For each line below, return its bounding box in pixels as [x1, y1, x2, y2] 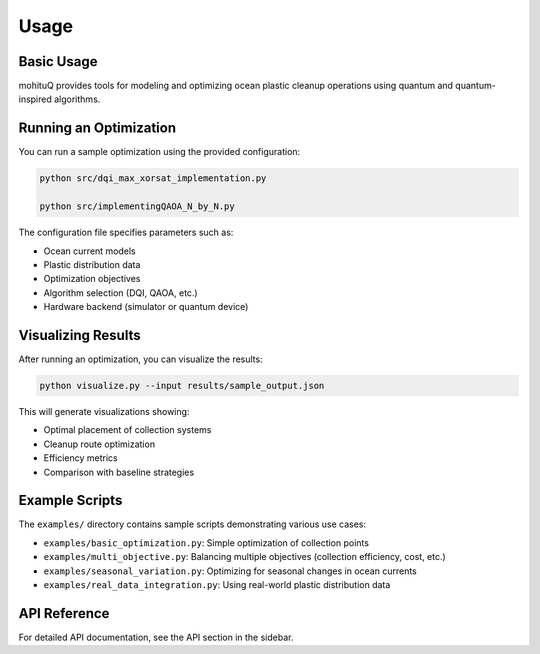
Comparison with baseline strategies [43, 466, 195, 478]
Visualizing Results [18, 326, 141, 344]
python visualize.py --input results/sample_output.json [39, 380, 325, 391]
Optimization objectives [43, 273, 141, 285]
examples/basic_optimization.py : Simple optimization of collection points [43, 536, 370, 549]
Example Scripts [18, 492, 123, 509]
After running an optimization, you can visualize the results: [18, 353, 264, 365]
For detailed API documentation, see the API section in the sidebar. [18, 631, 294, 643]
